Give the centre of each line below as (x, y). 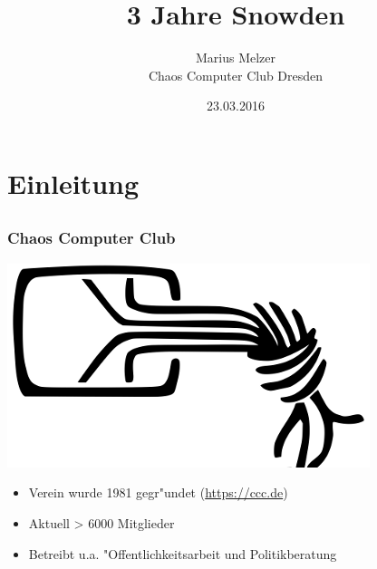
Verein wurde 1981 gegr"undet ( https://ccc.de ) (158, 492)
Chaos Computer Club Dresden (236, 75)
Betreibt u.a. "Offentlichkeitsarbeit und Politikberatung (183, 553)
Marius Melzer (236, 58)
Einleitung (73, 183)
